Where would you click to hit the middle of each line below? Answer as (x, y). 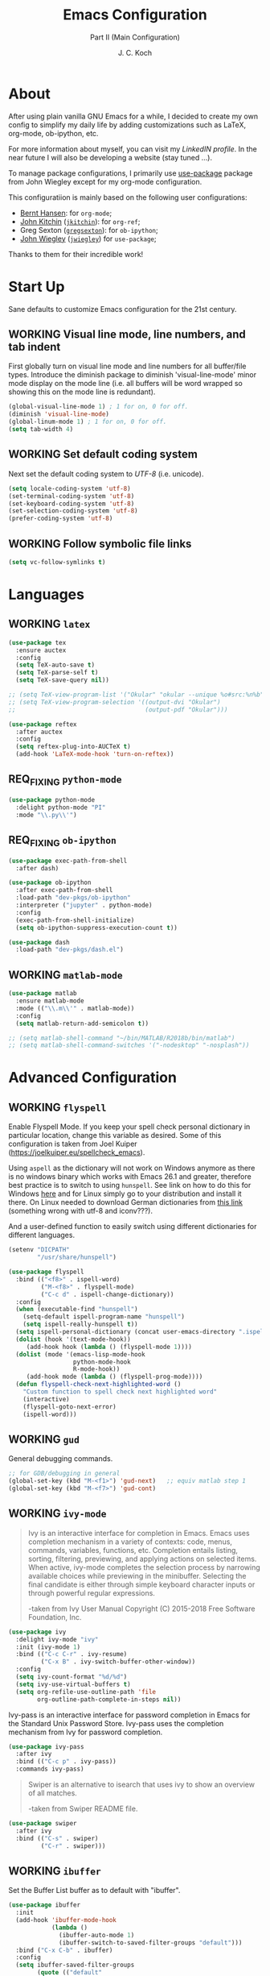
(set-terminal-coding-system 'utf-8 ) (72, 496)
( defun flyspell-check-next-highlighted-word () (98, 1384)
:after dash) (37, 868)
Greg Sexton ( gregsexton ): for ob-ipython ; (89, 230)
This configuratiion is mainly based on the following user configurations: (128, 197)
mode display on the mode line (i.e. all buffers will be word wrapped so (125, 384)
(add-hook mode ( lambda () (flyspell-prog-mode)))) (115, 1377)
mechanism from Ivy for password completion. (86, 1732)
